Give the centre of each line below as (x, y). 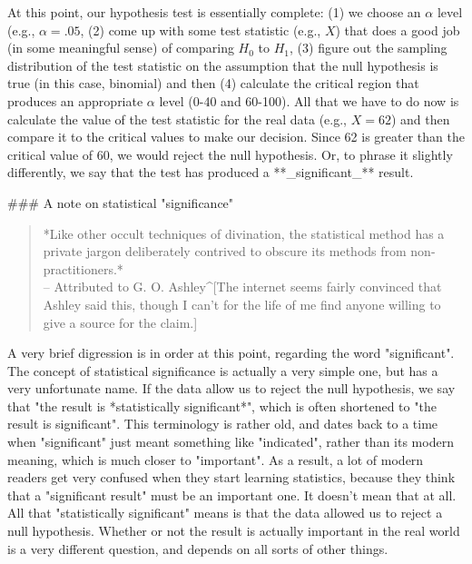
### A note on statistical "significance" (121, 202)
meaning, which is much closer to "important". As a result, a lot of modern (216, 459)
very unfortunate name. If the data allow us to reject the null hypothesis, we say (231, 388)
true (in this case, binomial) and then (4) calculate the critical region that (213, 83)
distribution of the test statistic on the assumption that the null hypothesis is (223, 65)
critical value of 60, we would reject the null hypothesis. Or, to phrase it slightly (230, 154)
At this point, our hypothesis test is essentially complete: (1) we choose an (214, 12)
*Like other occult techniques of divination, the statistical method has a (244, 233)
